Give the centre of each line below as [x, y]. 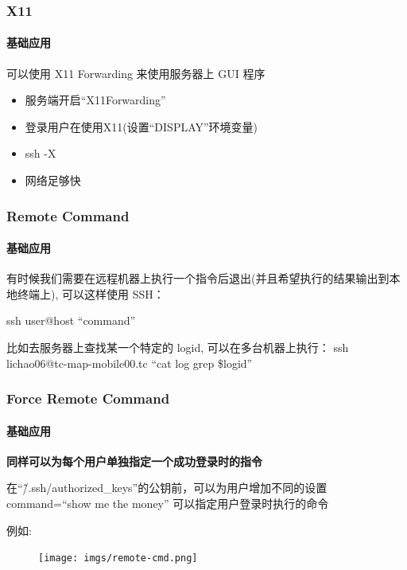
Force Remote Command [88, 398]
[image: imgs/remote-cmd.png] [118, 558]
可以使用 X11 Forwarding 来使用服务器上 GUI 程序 [136, 73]
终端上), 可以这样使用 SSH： [91, 293]
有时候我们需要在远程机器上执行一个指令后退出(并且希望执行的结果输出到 [198, 278]
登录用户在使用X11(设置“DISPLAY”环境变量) [141, 126]
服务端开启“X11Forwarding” [95, 100]
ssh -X [41, 153]
